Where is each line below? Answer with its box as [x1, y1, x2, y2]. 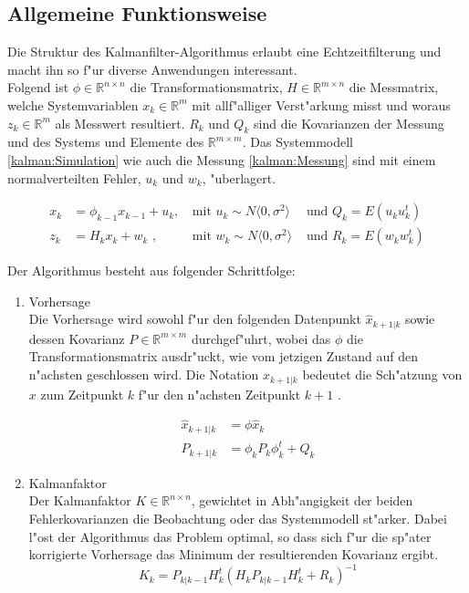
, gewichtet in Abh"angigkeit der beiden [191, 491, 413, 510]
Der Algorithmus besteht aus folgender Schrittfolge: [7, 261, 296, 280]
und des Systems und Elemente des [7, 132, 204, 151]
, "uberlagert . [202, 168, 276, 187]
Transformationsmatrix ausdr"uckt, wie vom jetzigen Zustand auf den [28, 347, 418, 366]
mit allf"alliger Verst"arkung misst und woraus [192, 95, 451, 114]
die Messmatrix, [349, 78, 439, 97]
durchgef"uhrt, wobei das [191, 328, 331, 348]
